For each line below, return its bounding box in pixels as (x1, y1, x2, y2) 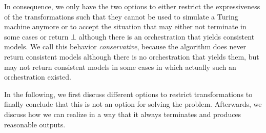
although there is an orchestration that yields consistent (78, 31, 255, 42)
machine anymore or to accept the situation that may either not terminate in (4, 21, 247, 32)
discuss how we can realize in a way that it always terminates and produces (4, 108, 241, 119)
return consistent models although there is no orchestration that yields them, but (4, 51, 259, 62)
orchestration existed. (4, 71, 71, 82)
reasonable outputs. (4, 119, 66, 129)
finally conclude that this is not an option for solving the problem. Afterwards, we (4, 99, 262, 109)
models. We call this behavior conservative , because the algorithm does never (4, 41, 247, 52)
